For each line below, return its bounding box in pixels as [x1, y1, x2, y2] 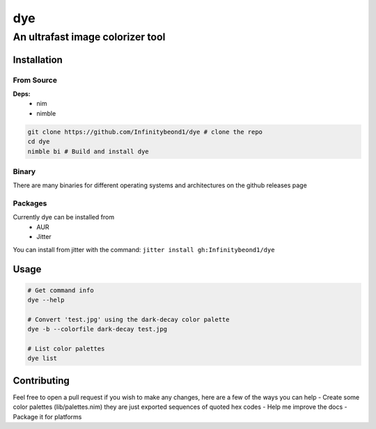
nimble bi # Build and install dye [27, 147, 149, 155]
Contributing [13, 375, 70, 387]
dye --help [27, 296, 65, 304]
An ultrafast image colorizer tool [13, 31, 166, 43]
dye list [27, 354, 58, 362]
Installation [13, 54, 63, 65]
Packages [13, 198, 47, 208]
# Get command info [27, 286, 94, 294]
